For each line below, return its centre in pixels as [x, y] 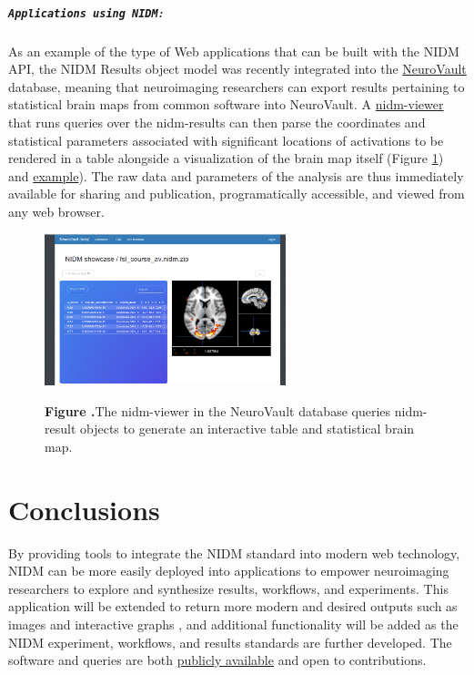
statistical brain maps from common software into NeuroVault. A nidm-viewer [226, 104]
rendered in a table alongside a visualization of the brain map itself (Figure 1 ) [226, 158]
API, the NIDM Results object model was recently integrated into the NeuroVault [237, 69]
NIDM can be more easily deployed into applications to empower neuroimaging [229, 571]
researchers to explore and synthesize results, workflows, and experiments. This [228, 588]
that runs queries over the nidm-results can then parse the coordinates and [217, 122]
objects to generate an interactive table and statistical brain [247, 429]
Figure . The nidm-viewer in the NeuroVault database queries [218, 410]
